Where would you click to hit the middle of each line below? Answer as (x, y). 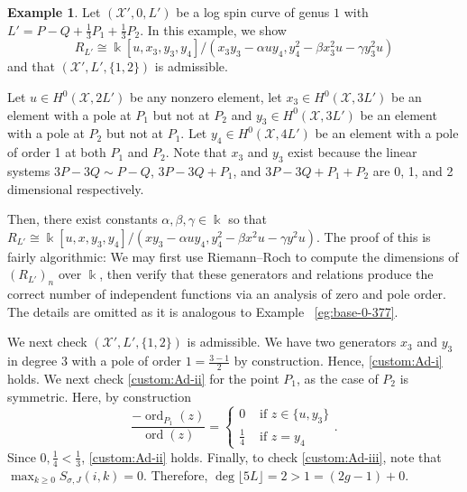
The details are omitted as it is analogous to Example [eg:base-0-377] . (203, 311)
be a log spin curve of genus (253, 12)
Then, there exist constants (82, 219)
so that (247, 219)
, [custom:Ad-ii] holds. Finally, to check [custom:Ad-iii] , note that (261, 456)
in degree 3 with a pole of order (95, 361)
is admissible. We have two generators (292, 342)
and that (31, 66)
